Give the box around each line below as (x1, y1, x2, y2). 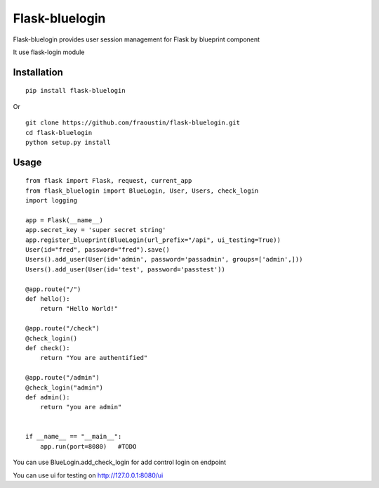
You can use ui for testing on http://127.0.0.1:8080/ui (13, 471, 164, 480)
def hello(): (25, 295, 70, 302)
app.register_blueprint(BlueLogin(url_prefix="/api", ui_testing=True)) (25, 236, 281, 244)
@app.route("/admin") (25, 373, 100, 382)
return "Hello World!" (39, 304, 119, 313)
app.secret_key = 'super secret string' (25, 226, 166, 234)
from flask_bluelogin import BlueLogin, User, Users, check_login (25, 186, 259, 195)
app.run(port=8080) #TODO (39, 442, 137, 450)
